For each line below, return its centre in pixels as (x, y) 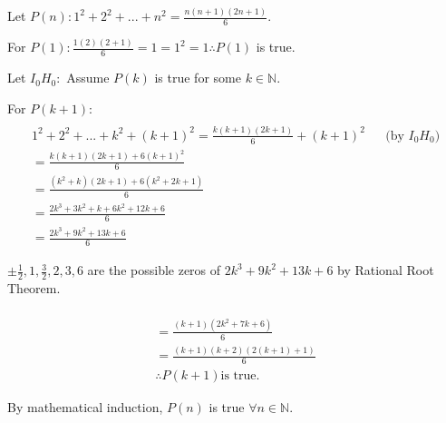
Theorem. (34, 287)
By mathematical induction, (85, 406)
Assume (88, 78)
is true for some (198, 78)
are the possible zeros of (154, 270)
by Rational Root (386, 270)
